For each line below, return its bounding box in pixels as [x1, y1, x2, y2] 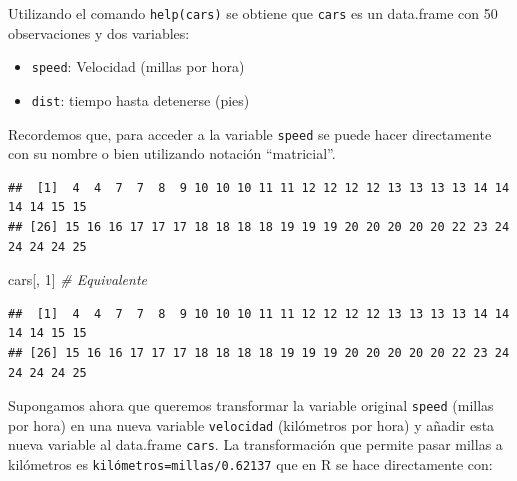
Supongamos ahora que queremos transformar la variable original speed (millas [8, 395, 494, 416]
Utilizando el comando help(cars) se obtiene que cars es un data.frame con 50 [8, 3, 498, 23]
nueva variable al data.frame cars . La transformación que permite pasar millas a [8, 434, 503, 455]
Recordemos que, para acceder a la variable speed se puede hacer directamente [8, 123, 492, 144]
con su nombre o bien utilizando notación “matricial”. [8, 143, 336, 164]
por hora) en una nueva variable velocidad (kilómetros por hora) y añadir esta [8, 414, 495, 435]
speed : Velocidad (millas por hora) [31, 56, 245, 77]
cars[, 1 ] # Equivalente [8, 269, 148, 290]
